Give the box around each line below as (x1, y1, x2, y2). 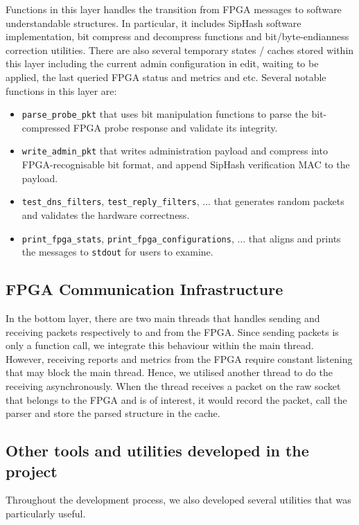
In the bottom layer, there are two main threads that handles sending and (6, 311, 320, 326)
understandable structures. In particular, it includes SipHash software (6, 15, 301, 30)
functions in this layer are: (6, 83, 117, 98)
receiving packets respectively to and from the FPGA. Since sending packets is (6, 324, 339, 339)
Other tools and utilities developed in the (6, 440, 309, 461)
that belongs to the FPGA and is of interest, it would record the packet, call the (6, 392, 347, 407)
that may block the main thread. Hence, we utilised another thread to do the (6, 365, 333, 380)
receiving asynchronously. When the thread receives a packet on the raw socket (6, 378, 341, 393)
